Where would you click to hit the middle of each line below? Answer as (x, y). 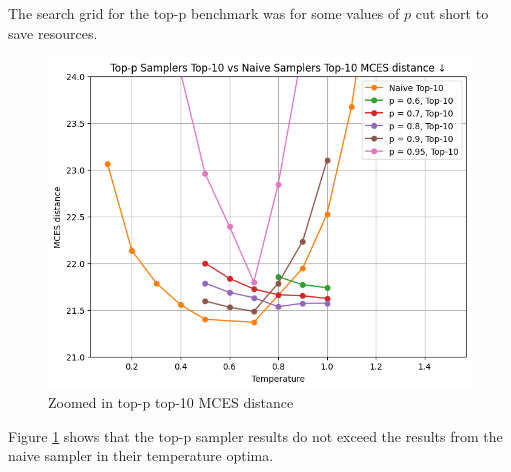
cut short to (452, 13)
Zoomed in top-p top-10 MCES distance (171, 402)
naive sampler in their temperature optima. (141, 455)
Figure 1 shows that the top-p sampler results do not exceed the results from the (255, 435)
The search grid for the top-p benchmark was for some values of (204, 13)
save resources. (53, 32)
